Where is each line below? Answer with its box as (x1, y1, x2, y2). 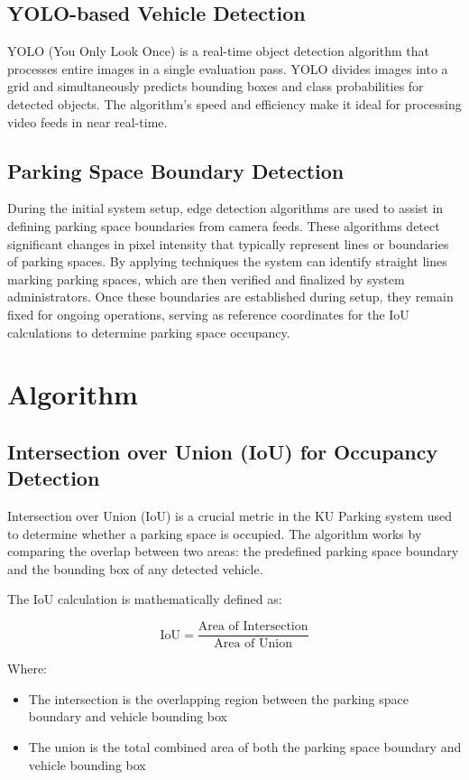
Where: (7, 659, 47, 678)
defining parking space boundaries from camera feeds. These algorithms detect (7, 216, 440, 235)
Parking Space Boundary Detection (7, 156, 345, 184)
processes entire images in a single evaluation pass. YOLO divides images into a (7, 59, 448, 78)
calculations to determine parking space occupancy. (7, 322, 290, 341)
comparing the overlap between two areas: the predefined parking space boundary (7, 542, 459, 561)
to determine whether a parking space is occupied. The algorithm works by (7, 524, 422, 543)
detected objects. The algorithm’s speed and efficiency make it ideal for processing (7, 94, 462, 113)
